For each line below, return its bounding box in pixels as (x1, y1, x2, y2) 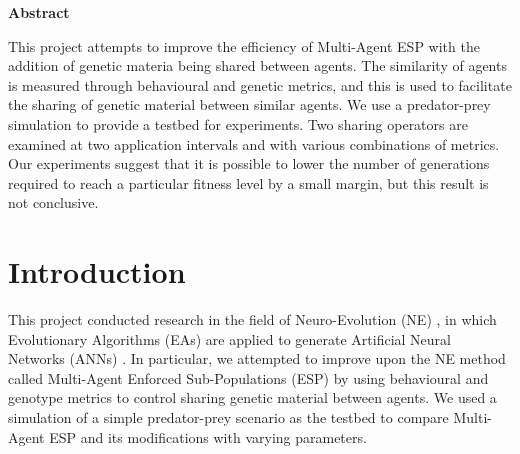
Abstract (8, 2, 70, 22)
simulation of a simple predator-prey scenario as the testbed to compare (8, 407, 449, 428)
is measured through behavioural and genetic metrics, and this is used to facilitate (8, 74, 512, 95)
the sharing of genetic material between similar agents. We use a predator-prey (8, 94, 491, 115)
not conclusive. (8, 192, 99, 213)
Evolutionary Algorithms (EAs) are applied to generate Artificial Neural (8, 328, 451, 349)
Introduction (8, 251, 186, 292)
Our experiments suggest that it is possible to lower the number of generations (8, 153, 490, 174)
